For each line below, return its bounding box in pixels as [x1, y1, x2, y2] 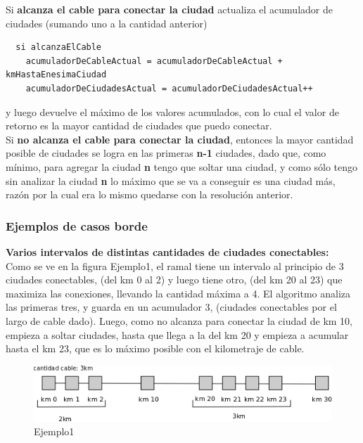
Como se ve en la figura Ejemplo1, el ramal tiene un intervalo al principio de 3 [6, 258, 344, 273]
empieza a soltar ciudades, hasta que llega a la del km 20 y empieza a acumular [6, 327, 349, 342]
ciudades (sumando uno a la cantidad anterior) [6, 15, 208, 30]
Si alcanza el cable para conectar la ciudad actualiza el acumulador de [6, 2, 333, 16]
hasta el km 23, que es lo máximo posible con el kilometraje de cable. [6, 341, 305, 356]
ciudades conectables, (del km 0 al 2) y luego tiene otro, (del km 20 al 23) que [6, 272, 343, 287]
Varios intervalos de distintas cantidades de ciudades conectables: [6, 244, 329, 259]
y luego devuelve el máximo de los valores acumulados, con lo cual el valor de [6, 104, 339, 119]
